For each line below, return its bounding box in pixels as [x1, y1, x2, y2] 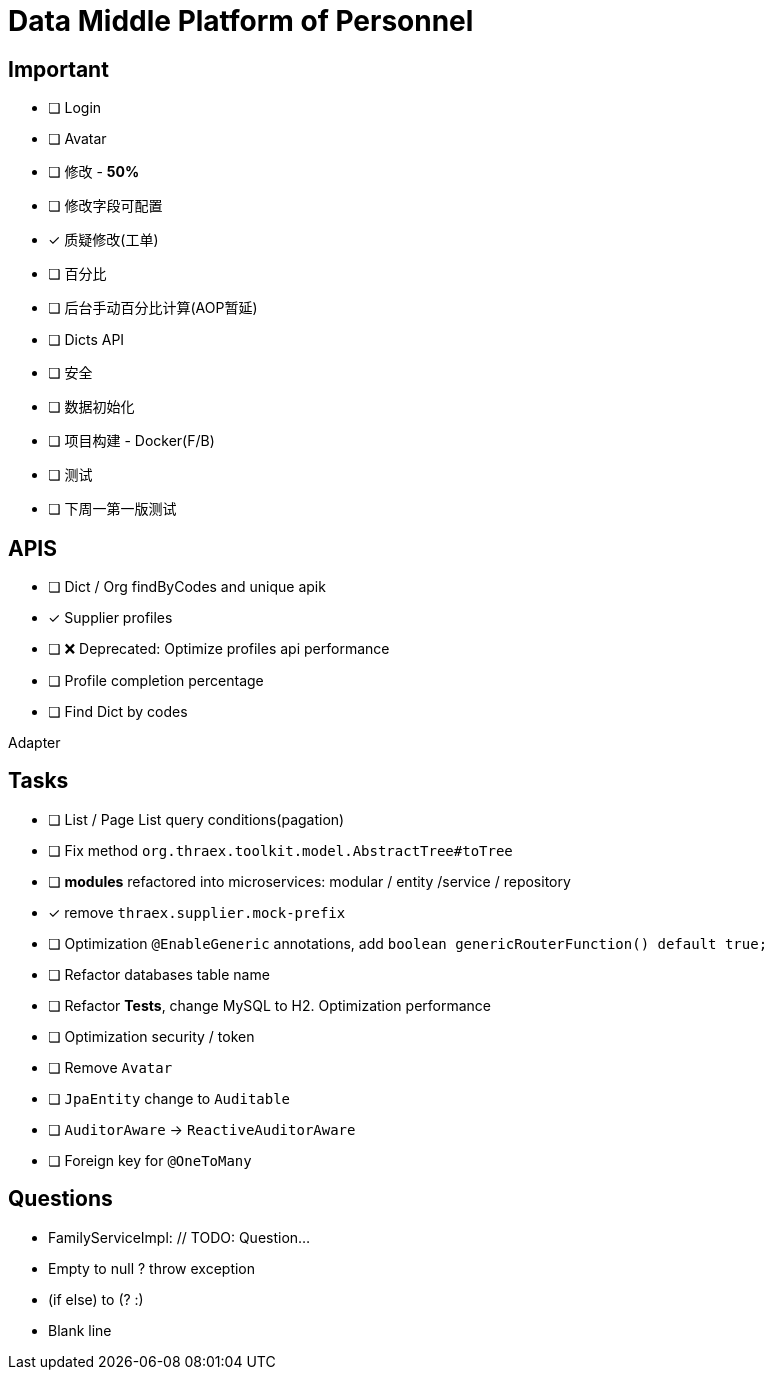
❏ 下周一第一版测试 [48, 500, 177, 518]
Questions [8, 1186, 113, 1212]
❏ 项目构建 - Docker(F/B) [48, 432, 215, 450]
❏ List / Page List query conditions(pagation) [48, 810, 345, 828]
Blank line [48, 1321, 112, 1339]
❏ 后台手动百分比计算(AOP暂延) [48, 299, 258, 317]
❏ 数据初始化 [48, 398, 135, 416]
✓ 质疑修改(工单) [48, 231, 159, 249]
